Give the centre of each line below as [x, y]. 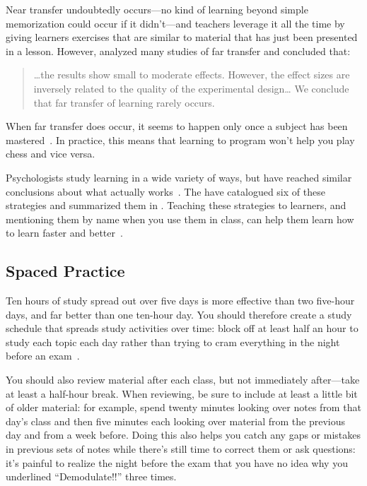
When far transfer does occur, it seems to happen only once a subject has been [177, 126]
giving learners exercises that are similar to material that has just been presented [182, 37]
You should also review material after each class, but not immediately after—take [183, 380]
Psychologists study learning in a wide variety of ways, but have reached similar [179, 177]
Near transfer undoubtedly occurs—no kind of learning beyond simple [157, 9]
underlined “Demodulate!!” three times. [91, 476]
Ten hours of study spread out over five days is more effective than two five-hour [180, 301]
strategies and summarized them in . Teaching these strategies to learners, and [176, 205]
